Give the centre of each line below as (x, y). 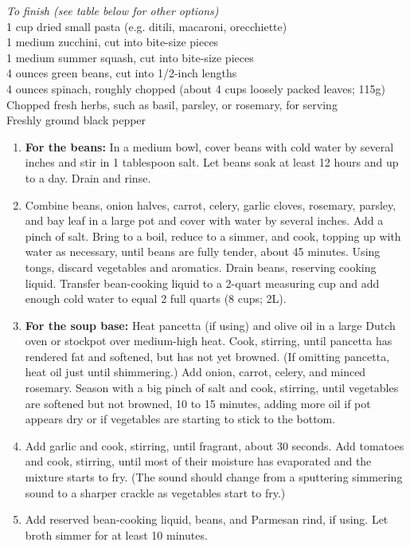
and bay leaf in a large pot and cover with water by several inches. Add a (204, 220)
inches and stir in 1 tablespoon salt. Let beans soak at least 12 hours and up (212, 162)
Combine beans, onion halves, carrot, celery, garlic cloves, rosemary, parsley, (211, 204)
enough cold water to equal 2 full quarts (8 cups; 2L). (156, 299)
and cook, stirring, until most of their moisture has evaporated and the (198, 461)
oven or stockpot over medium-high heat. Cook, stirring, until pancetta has (209, 341)
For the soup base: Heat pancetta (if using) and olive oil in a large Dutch (210, 325)
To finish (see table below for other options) (113, 10)
